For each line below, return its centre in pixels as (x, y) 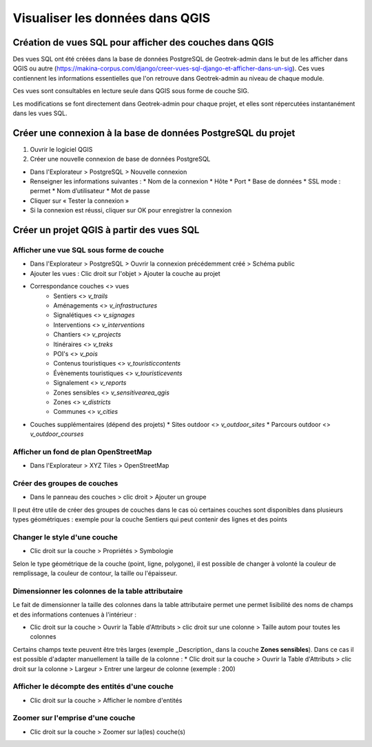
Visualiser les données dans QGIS (111, 18)
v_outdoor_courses (57, 434)
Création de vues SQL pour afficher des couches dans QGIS (143, 42)
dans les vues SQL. (40, 113)
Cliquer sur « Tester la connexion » (80, 201)
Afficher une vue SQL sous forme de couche (89, 250)
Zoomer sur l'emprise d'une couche (74, 718)
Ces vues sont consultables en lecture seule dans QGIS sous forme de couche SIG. (131, 91)
